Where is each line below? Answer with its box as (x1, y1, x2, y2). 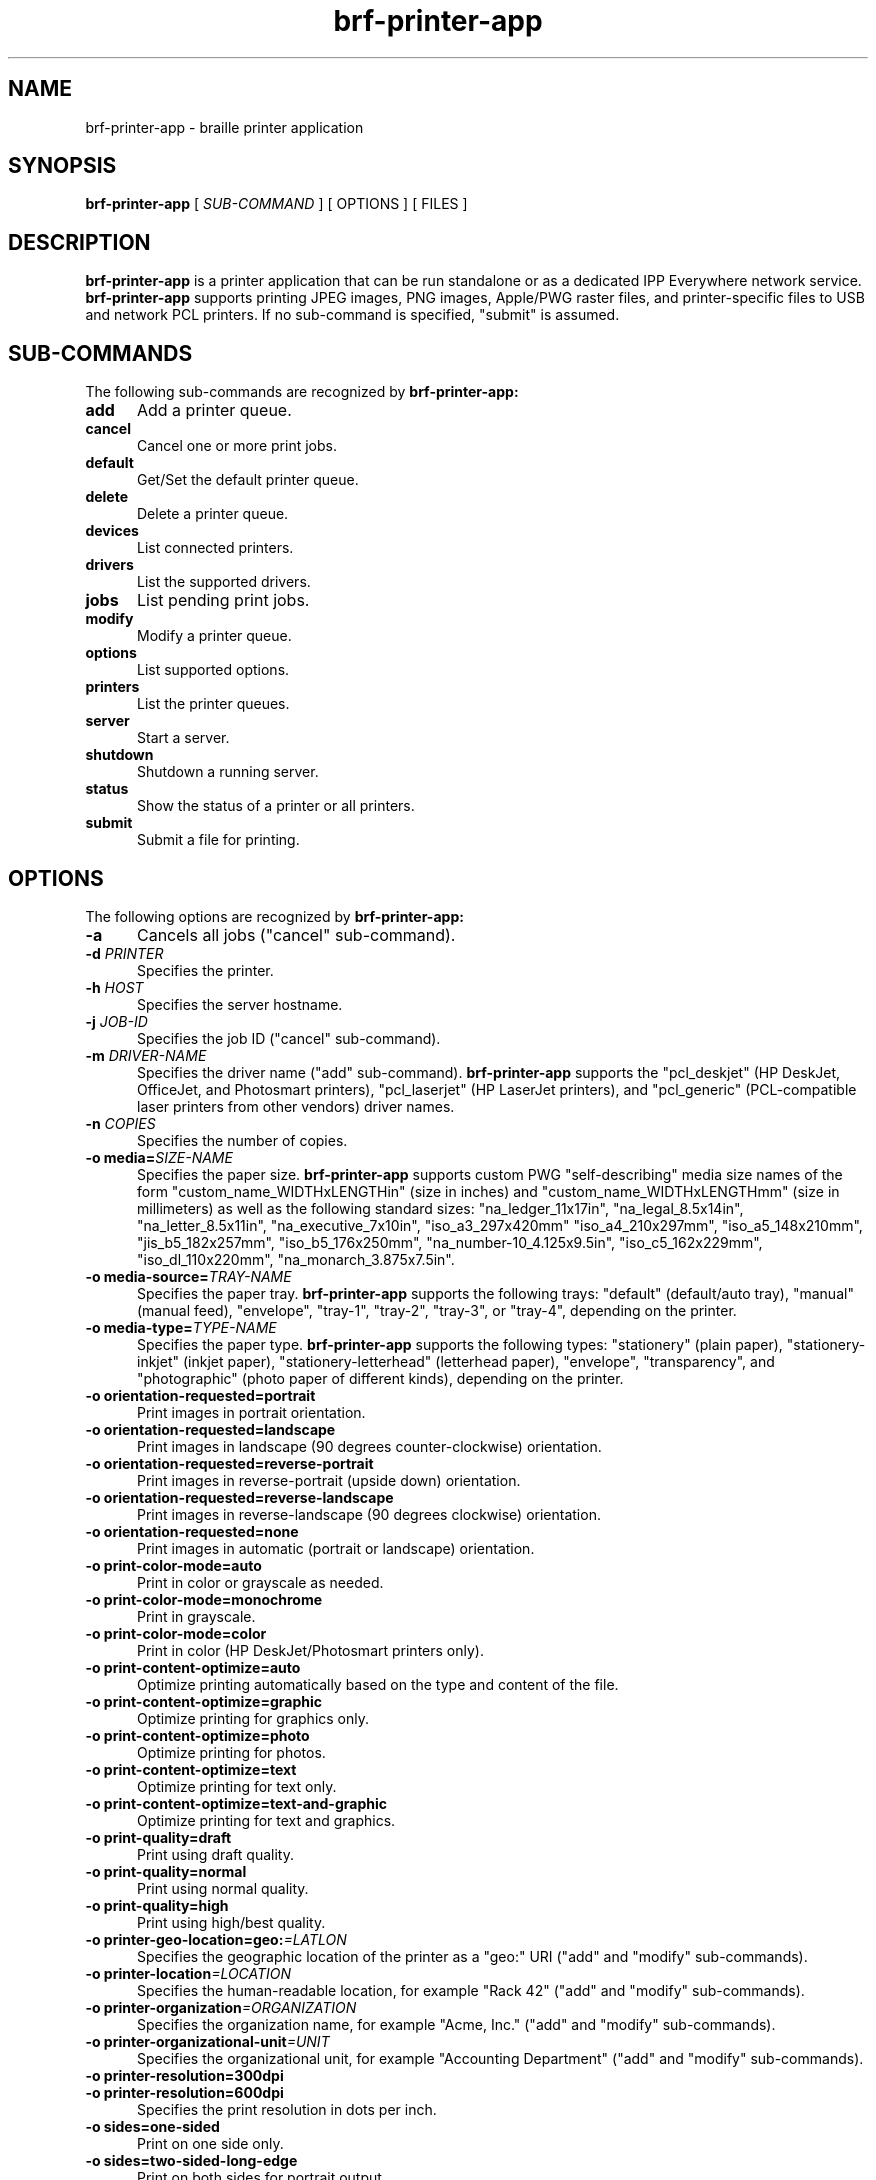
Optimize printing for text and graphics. (137, 1811, 396, 1829)
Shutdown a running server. (137, 763, 319, 781)
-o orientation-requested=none (85, 1522, 299, 1540)
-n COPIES (85, 1114, 156, 1132)
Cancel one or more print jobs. (137, 437, 337, 455)
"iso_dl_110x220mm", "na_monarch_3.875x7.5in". (137, 1250, 455, 1268)
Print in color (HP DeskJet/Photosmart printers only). (137, 1641, 484, 1659)
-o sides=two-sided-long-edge (85, 2151, 298, 2169)
